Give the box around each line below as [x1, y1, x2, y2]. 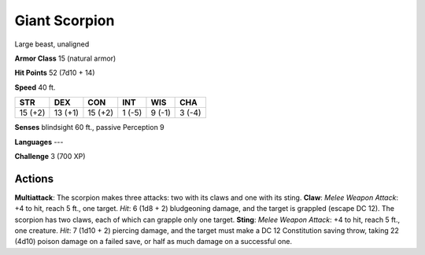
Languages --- [14, 137, 64, 146]
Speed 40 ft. [14, 83, 56, 92]
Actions [14, 172, 54, 185]
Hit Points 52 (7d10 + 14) [14, 68, 95, 78]
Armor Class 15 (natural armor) [14, 54, 116, 63]
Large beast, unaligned [14, 39, 90, 49]
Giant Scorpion [14, 12, 115, 29]
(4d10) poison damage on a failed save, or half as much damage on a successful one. [14, 237, 293, 246]
